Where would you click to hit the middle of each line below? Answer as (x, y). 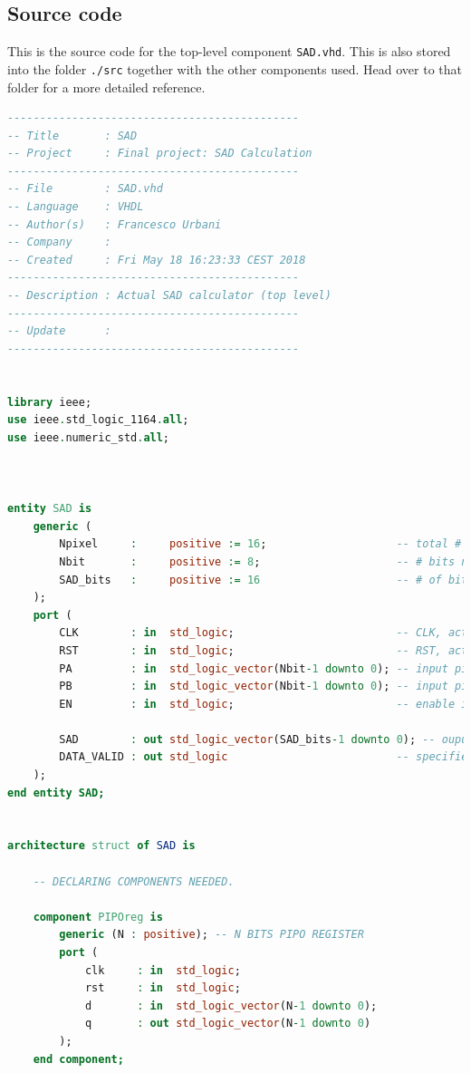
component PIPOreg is (98, 917)
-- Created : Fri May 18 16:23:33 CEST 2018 (157, 260)
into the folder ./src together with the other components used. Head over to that (235, 68)
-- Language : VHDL (76, 207)
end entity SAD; (56, 793)
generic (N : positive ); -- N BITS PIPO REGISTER (211, 935)
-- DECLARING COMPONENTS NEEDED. (134, 881)
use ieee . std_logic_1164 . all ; (98, 420)
